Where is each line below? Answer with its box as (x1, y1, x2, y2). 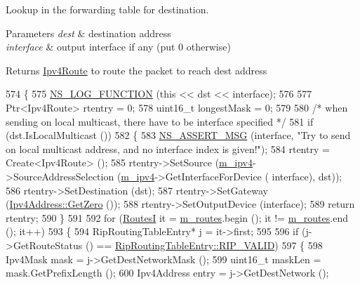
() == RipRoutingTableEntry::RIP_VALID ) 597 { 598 (85, 237, 323, 252)
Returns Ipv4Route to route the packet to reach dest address (6, 62, 267, 77)
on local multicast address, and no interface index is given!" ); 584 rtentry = (6, 141, 330, 156)
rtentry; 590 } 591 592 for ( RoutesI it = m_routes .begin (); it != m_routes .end (6, 210, 348, 225)
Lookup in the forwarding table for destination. (6, 2, 209, 16)
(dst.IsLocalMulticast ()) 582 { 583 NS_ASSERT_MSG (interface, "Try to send (6, 128, 351, 142)
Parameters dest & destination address (6, 25, 171, 40)
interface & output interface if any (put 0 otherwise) (6, 39, 231, 54)
